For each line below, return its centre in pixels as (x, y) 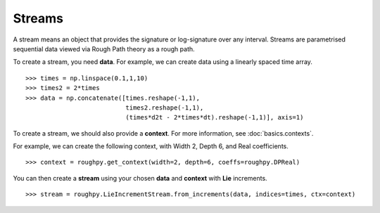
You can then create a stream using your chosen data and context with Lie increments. (140, 178)
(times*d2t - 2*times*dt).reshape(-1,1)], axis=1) (215, 117)
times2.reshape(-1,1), (165, 108)
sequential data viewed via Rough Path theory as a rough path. (104, 49)
